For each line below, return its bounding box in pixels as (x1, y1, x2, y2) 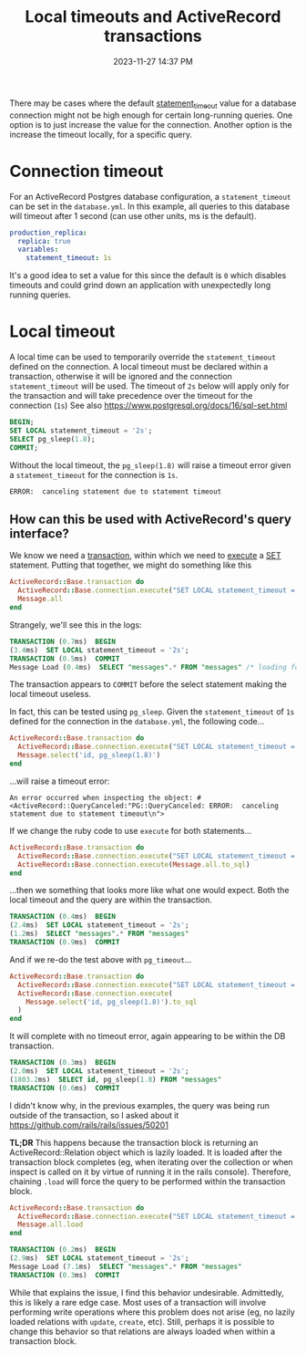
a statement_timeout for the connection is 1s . (9, 469, 178, 480)
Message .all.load (17, 1220, 84, 1229)
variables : (17, 245, 59, 255)
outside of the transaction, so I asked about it (9, 1109, 179, 1120)
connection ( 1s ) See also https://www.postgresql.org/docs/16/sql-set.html (9, 400, 288, 411)
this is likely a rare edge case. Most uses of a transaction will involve (9, 1297, 267, 1307)
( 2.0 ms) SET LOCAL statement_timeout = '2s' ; (9, 1067, 189, 1076)
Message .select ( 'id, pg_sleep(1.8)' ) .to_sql (25, 997, 198, 1006)
